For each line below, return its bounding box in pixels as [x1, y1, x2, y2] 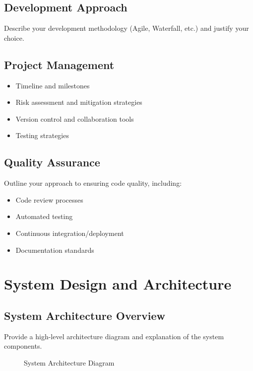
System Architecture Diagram [24, 357, 115, 368]
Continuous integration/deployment [15, 227, 124, 238]
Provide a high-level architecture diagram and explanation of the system [4, 331, 224, 341]
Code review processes [15, 194, 83, 205]
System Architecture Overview [4, 307, 165, 323]
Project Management [4, 57, 115, 72]
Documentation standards [15, 244, 94, 255]
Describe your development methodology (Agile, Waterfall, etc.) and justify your [4, 23, 249, 33]
